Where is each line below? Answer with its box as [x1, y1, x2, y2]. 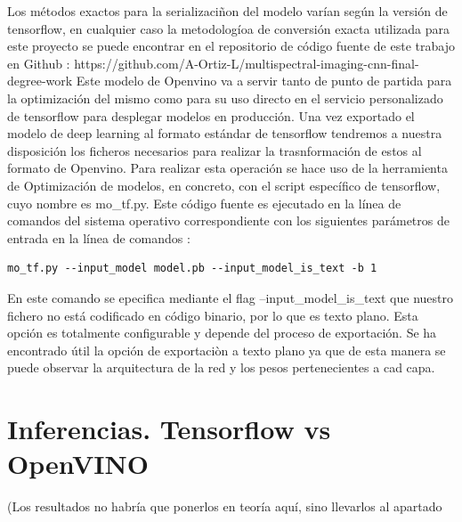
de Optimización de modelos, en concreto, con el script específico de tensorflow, [7, 175, 441, 194]
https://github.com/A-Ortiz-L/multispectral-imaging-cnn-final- [74, 53, 419, 72]
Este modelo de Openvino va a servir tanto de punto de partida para [76, 71, 452, 90]
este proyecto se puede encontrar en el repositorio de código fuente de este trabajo [7, 37, 455, 55]
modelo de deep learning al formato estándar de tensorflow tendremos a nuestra [7, 124, 442, 143]
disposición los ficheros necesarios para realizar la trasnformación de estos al [7, 141, 422, 159]
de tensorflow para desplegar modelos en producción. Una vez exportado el [7, 106, 415, 125]
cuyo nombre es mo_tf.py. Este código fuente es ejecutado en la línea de [7, 193, 401, 212]
